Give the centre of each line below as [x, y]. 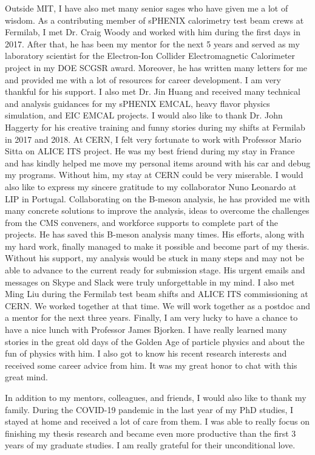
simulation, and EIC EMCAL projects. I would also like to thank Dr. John [144, 115]
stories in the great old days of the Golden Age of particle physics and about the [155, 341]
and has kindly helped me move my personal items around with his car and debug [158, 162]
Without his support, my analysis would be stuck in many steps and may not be [154, 258]
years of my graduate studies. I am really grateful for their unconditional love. [150, 445]
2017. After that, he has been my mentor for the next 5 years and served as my [152, 43]
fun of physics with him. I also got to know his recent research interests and [146, 353]
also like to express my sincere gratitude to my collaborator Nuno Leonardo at [151, 186]
